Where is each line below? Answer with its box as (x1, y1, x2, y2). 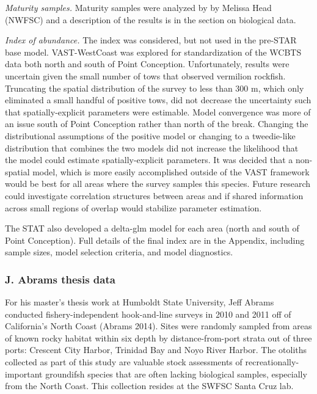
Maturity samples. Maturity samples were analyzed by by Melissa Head (5, 1, 272, 13)
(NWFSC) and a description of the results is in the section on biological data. (5, 13, 296, 26)
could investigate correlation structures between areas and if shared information (5, 189, 304, 202)
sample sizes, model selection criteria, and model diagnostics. (5, 246, 233, 258)
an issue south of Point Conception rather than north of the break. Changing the (5, 117, 308, 130)
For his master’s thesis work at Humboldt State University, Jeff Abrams (5, 296, 274, 308)
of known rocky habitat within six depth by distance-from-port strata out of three (5, 331, 312, 344)
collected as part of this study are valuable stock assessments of (5, 356, 242, 368)
